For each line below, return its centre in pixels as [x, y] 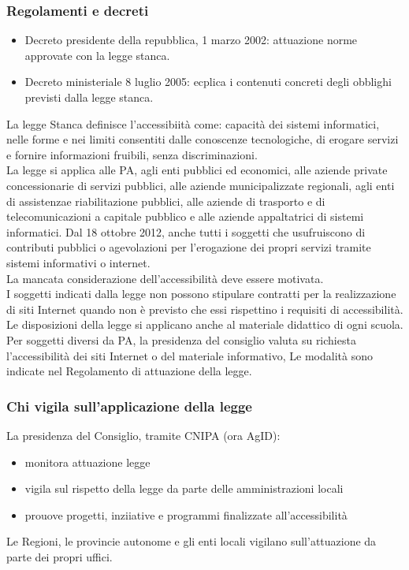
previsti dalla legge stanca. [89, 97]
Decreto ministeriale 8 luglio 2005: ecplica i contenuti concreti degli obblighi [208, 82]
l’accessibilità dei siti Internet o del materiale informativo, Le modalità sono [190, 355]
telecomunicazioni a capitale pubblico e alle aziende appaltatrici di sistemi [185, 216]
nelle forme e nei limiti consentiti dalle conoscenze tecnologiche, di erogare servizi [203, 139]
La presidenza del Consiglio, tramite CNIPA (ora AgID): [143, 435]
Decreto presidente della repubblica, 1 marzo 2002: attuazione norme [191, 40]
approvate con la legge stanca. [97, 55]
